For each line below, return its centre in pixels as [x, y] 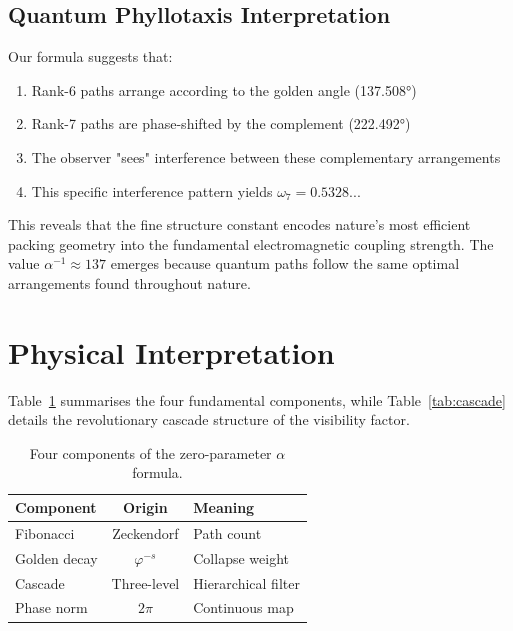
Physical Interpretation [171, 351]
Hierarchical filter [246, 582]
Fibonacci [45, 532]
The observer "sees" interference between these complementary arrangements [266, 156]
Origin [145, 507]
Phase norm [51, 607]
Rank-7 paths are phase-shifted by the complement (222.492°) [221, 123]
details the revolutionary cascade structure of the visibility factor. [209, 419]
